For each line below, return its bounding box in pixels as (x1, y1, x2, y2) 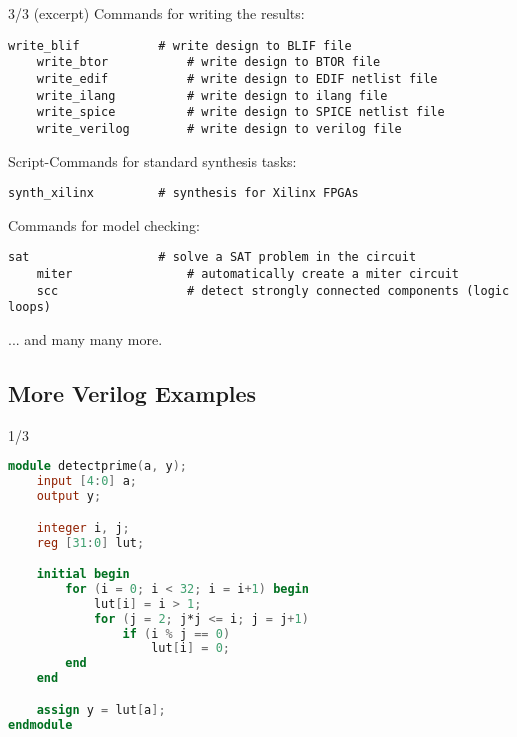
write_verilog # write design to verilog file (36, 121, 402, 136)
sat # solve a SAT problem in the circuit (8, 250, 417, 265)
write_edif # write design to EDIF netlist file (36, 71, 438, 86)
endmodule (8, 717, 73, 732)
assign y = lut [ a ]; (36, 702, 166, 717)
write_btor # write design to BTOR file (36, 55, 381, 70)
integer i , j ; (36, 520, 130, 535)
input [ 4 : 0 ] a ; (36, 474, 137, 489)
